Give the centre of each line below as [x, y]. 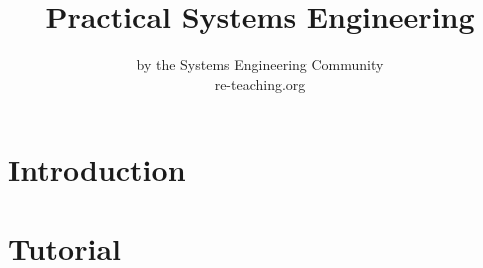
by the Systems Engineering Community [260, 64]
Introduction [97, 169]
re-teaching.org [260, 83]
